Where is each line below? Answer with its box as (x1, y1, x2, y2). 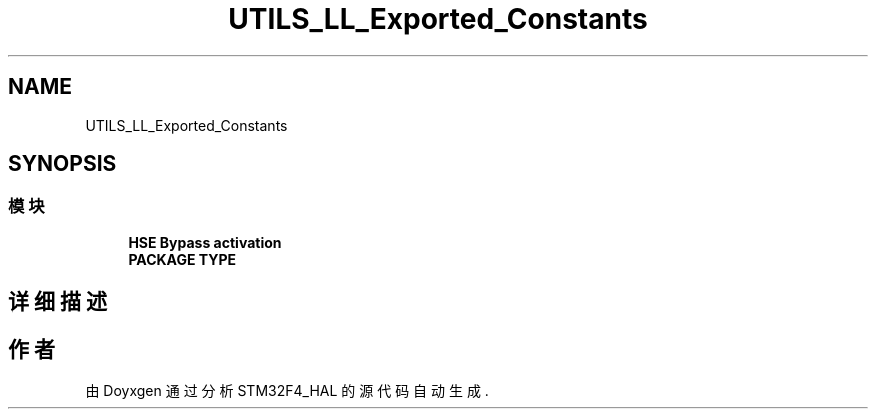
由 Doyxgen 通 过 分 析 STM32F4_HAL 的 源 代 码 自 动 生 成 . (85, 382, 489, 400)
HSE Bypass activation (128, 233, 282, 251)
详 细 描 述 (8, 289, 107, 315)
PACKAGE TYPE (128, 250, 237, 268)
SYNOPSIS (8, 151, 117, 177)
